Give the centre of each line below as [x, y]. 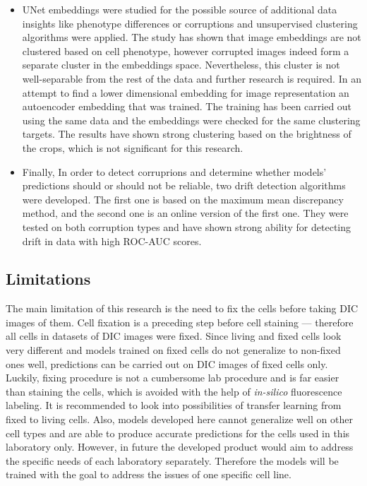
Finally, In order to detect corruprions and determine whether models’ [174, 171]
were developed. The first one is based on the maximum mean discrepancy [183, 199]
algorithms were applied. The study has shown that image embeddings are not [192, 37]
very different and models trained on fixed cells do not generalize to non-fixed [173, 350]
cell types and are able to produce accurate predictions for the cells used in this [178, 433]
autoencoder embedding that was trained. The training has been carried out [187, 106]
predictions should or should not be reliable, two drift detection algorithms [184, 185]
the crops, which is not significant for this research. [133, 147]
